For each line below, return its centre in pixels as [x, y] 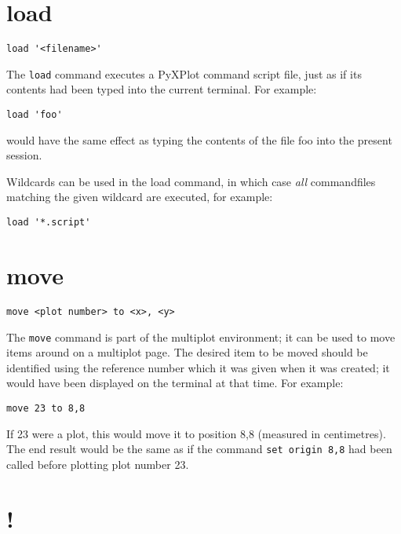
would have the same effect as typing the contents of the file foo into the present [199, 139]
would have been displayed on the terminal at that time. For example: [175, 383]
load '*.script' [49, 223]
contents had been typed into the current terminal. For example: [162, 89]
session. [24, 155]
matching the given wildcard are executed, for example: [140, 197]
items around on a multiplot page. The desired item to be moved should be [187, 352]
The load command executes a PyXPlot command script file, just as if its [184, 73]
